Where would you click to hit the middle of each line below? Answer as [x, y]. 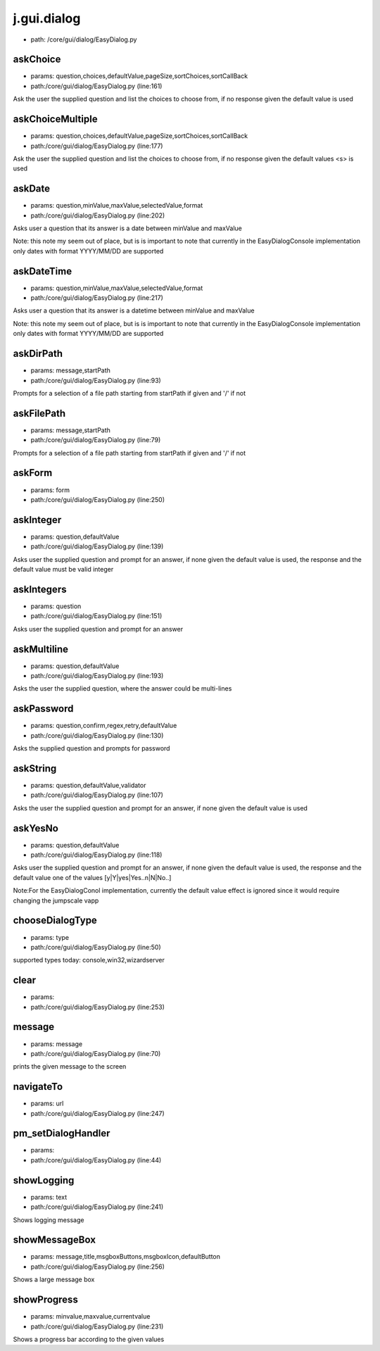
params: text [49, 1197]
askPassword [43, 709]
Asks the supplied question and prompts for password [91, 748]
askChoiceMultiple [55, 119]
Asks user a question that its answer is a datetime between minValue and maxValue [134, 310]
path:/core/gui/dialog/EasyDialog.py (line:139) [97, 546]
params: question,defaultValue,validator [88, 785]
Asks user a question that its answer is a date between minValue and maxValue [127, 228]
